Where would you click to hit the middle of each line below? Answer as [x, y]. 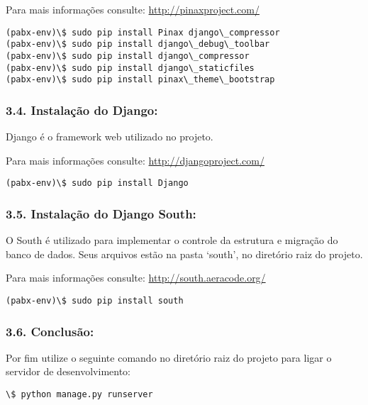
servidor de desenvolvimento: [68, 371]
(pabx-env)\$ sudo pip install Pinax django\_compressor [143, 32]
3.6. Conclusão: [50, 331]
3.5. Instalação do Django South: [101, 213]
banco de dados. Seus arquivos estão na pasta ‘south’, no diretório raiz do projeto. [184, 254]
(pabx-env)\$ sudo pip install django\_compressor [128, 56]
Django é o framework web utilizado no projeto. [110, 137]
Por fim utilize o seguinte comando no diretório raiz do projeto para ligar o [169, 357]
